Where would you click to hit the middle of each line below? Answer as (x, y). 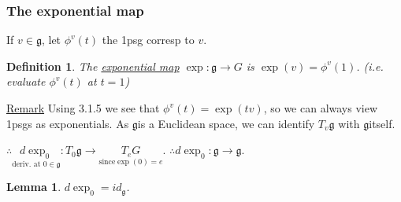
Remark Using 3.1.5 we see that (83, 108)
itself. (382, 123)
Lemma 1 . (34, 187)
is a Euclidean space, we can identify (226, 123)
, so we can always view (321, 108)
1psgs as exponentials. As (68, 123)
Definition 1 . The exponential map (93, 66)
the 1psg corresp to (148, 40)
